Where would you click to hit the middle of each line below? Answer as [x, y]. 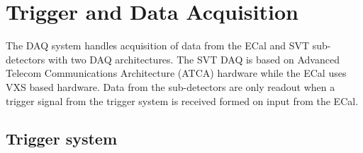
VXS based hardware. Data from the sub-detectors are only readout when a [171, 86]
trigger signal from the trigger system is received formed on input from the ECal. [182, 100]
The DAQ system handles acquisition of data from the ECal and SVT [158, 45]
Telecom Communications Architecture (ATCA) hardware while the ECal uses [176, 73]
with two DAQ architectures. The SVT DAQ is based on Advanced [194, 59]
